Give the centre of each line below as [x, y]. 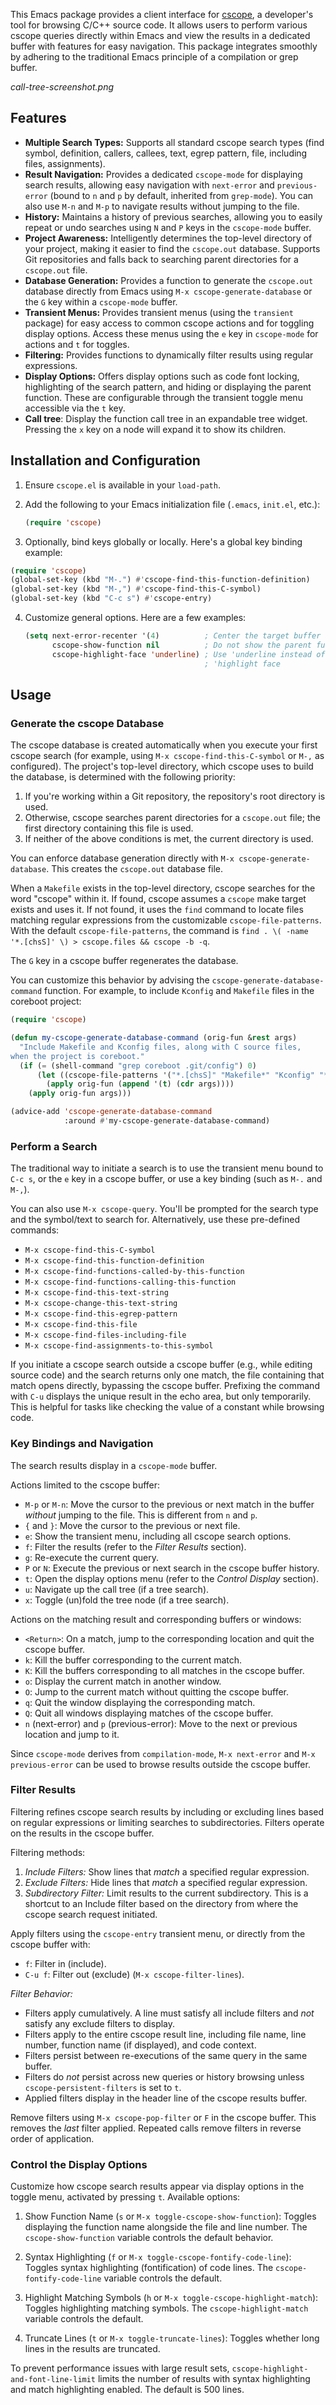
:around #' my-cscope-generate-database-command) [167, 1121]
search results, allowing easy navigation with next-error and [149, 185]
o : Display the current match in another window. [123, 1681]
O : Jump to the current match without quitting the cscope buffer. [156, 1691]
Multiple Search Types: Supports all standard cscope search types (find [174, 142]
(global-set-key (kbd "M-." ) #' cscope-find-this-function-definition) [160, 580]
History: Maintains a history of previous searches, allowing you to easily [173, 216]
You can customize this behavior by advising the [110, 980]
